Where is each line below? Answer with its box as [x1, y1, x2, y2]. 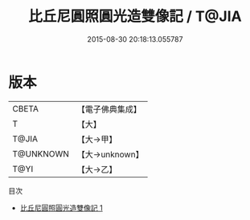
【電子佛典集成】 [76, 104, 142, 115]
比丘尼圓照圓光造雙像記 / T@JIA [27, 7, 243, 26]
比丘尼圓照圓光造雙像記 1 [19, 202, 103, 213]
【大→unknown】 [76, 149, 144, 160]
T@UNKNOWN [12, 148, 70, 159]
